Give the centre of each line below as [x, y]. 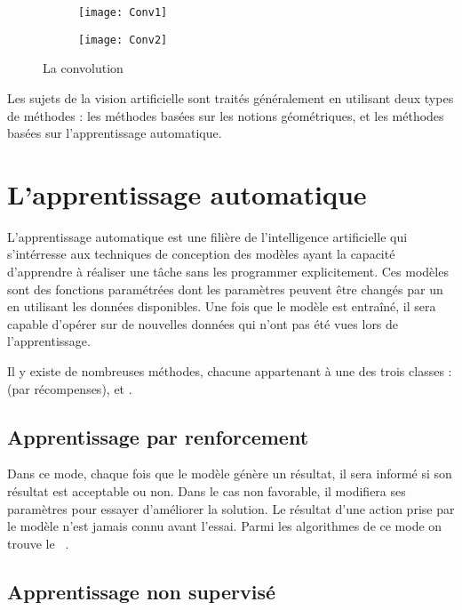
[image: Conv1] [123, 12]
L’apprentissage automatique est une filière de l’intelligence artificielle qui [207, 236]
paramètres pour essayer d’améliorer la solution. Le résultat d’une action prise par [231, 508]
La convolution [83, 68]
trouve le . [38, 543]
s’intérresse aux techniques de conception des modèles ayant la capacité [201, 254]
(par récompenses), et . [70, 388]
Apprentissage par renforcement [158, 436]
